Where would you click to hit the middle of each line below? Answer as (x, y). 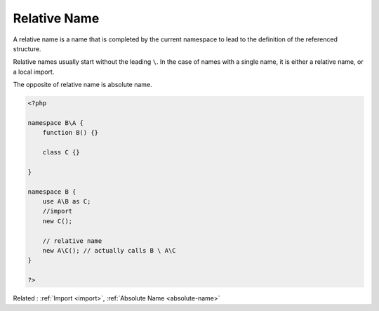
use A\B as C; (67, 201)
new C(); (58, 221)
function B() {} (70, 133)
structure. (27, 48)
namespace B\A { (56, 123)
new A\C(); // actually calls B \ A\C (109, 250)
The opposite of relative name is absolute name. (82, 85)
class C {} (61, 152)
